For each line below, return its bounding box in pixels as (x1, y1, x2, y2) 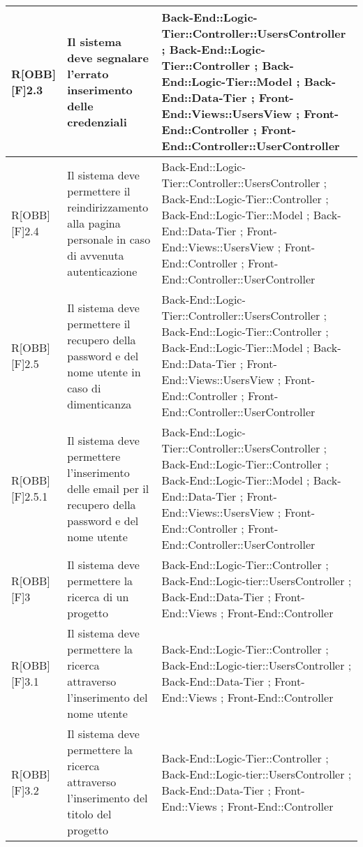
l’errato (67, 65, 109, 82)
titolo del (67, 806, 112, 822)
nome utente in (67, 363, 141, 380)
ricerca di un (67, 589, 129, 605)
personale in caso (67, 230, 151, 247)
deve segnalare (67, 49, 149, 66)
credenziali (67, 113, 127, 130)
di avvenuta (67, 246, 124, 263)
